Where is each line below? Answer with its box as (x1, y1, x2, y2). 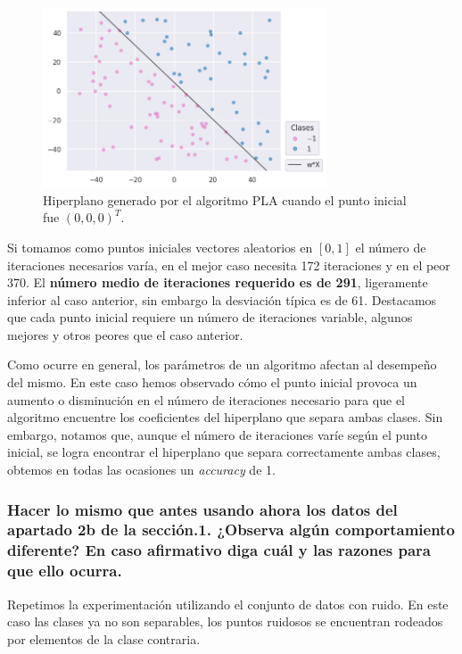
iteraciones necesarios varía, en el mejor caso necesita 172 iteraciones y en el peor (7, 255, 450, 274)
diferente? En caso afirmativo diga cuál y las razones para (7, 539, 432, 561)
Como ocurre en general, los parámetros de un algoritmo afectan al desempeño (7, 355, 437, 374)
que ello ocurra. (7, 559, 122, 582)
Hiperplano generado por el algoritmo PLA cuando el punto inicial (43, 190, 407, 209)
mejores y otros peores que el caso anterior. (7, 325, 243, 344)
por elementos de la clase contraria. (7, 629, 201, 648)
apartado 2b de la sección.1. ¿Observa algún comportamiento (7, 518, 455, 541)
